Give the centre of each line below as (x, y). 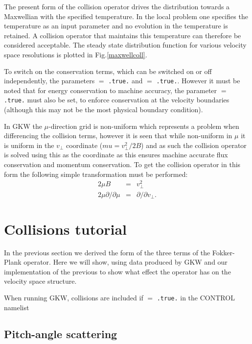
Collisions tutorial (66, 229)
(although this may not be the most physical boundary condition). (103, 110)
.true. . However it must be (198, 81)
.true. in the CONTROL (196, 298)
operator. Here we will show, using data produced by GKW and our (126, 262)
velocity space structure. (40, 281)
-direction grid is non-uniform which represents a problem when (144, 126)
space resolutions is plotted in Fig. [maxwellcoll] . (76, 54)
